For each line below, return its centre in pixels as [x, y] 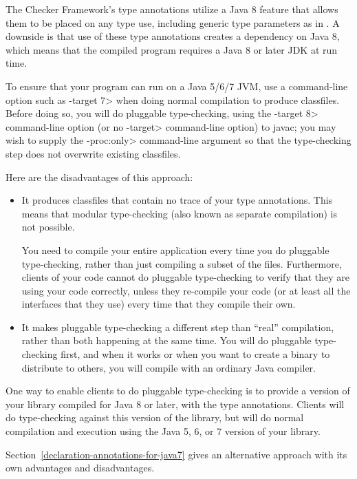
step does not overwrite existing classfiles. [93, 153]
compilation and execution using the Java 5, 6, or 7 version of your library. [163, 431]
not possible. [48, 227]
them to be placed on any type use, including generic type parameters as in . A [173, 22]
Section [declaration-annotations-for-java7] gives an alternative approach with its [176, 454]
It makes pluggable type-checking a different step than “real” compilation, [178, 327]
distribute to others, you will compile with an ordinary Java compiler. [169, 367]
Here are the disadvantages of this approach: [99, 177]
